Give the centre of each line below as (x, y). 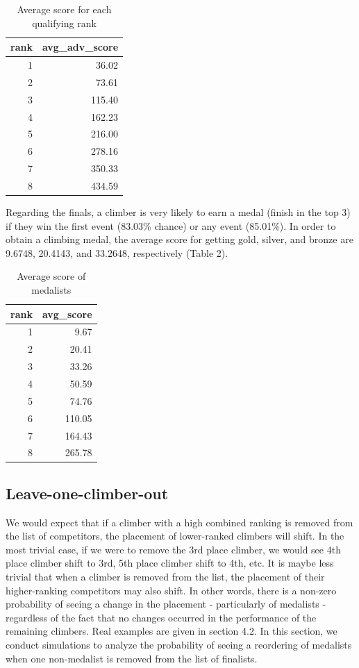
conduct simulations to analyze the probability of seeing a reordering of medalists (179, 644)
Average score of (51, 276)
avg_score (67, 314)
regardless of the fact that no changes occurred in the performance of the (161, 617)
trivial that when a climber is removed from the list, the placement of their (165, 577)
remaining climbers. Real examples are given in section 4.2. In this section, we (172, 631)
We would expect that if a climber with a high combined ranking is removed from (179, 522)
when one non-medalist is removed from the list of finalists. (132, 658)
